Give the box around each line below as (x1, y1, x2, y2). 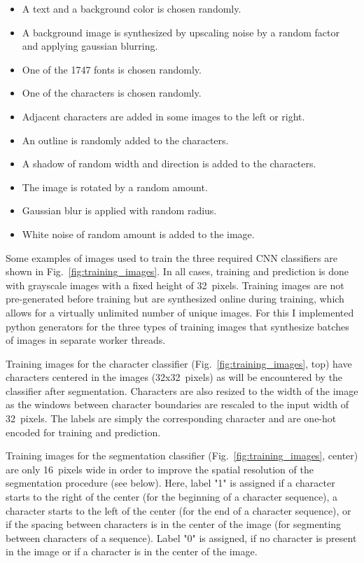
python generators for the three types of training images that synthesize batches (6, 319, 349, 333)
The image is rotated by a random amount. (22, 179, 208, 194)
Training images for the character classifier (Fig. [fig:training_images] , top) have (6, 356, 352, 370)
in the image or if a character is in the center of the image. (6, 544, 258, 559)
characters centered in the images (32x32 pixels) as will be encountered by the (6, 370, 343, 384)
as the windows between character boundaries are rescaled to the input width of (6, 397, 349, 412)
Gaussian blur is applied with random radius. (22, 203, 217, 218)
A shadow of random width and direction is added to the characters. (22, 156, 316, 171)
